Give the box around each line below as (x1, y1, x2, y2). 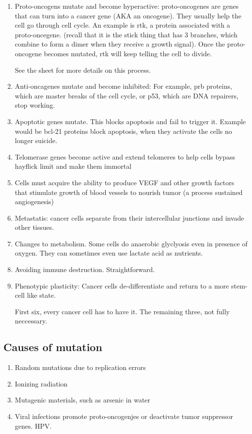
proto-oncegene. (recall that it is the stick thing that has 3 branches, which (15, 29, 238, 39)
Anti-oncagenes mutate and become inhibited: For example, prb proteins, (15, 81, 232, 91)
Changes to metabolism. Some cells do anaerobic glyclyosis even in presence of (15, 238, 248, 248)
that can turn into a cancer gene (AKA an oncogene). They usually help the (15, 10, 242, 20)
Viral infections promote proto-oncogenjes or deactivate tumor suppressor (15, 411, 234, 421)
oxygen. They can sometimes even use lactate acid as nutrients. (15, 248, 203, 258)
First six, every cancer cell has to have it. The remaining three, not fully (15, 306, 230, 316)
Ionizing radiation (15, 378, 68, 388)
